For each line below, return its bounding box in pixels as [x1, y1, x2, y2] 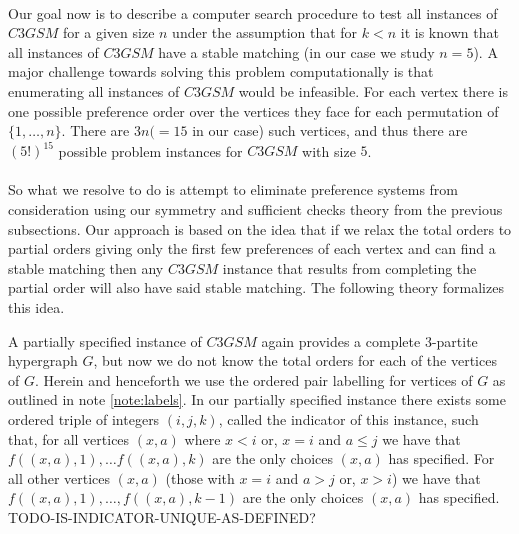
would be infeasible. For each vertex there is [238, 80, 509, 101]
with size [302, 140, 356, 161]
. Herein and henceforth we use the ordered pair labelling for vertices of [34, 369, 473, 390]
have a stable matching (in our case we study [158, 41, 435, 62]
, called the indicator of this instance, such [218, 408, 479, 429]
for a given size [62, 22, 155, 43]
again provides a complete [261, 330, 421, 351]
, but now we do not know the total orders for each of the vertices [93, 350, 497, 371]
